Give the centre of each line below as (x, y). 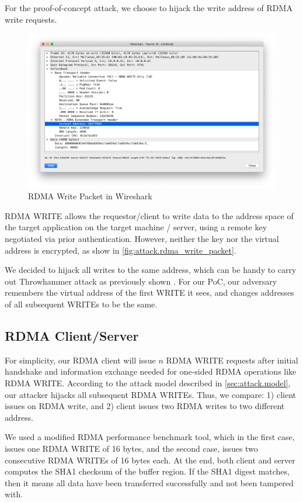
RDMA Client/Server (72, 335)
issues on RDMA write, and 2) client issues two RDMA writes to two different (145, 406)
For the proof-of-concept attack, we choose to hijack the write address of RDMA (149, 8)
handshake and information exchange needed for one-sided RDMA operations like (151, 371)
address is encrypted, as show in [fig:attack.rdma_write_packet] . (121, 250)
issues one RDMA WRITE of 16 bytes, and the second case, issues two (131, 448)
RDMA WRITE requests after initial (232, 360)
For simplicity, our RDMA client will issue (80, 360)
